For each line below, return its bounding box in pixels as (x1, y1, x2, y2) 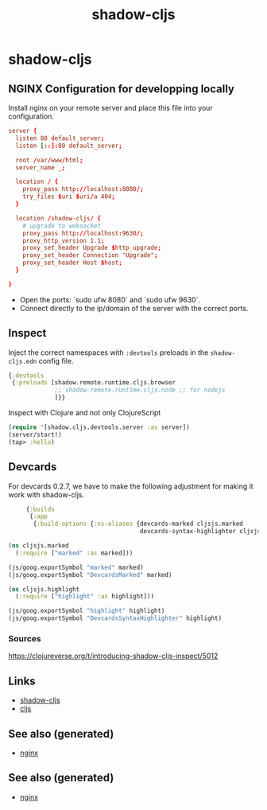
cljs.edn (8, 357, 37, 365)
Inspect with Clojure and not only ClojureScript (8, 408, 161, 418)
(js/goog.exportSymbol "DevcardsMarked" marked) (8, 571, 172, 578)
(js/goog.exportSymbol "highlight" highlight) (8, 607, 165, 615)
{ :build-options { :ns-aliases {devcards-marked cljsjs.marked (33, 520, 244, 528)
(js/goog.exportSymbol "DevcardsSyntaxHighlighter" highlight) (8, 614, 222, 622)
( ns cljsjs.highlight (8, 585, 80, 594)
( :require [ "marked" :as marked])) (15, 549, 133, 557)
